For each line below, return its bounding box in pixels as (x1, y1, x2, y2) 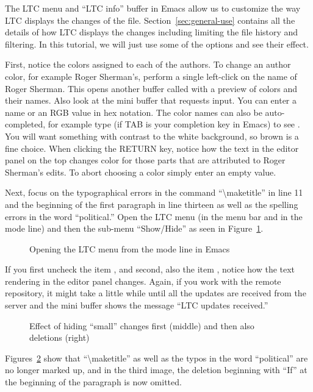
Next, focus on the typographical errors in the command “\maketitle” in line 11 (5, 186, 303, 199)
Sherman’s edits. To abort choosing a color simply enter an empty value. (5, 165, 276, 178)
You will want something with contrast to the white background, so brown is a (5, 129, 299, 142)
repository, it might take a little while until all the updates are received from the (5, 287, 306, 299)
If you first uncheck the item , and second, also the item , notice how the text (5, 263, 295, 276)
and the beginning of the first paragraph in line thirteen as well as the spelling (5, 198, 298, 210)
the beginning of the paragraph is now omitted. (5, 376, 182, 388)
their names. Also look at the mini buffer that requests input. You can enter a (5, 94, 297, 107)
